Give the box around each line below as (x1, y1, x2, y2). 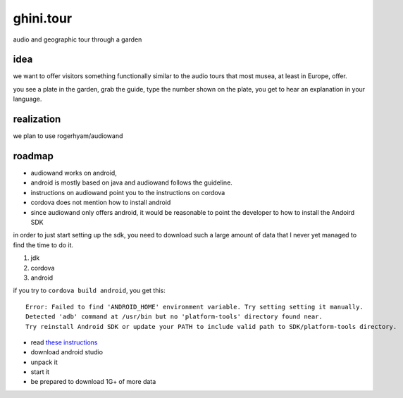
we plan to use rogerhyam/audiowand (13, 132, 123, 140)
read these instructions (30, 338, 98, 347)
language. (13, 95, 42, 104)
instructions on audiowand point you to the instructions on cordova (30, 188, 225, 197)
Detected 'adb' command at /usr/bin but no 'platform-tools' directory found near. (25, 313, 323, 321)
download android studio (30, 348, 104, 356)
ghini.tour (13, 11, 73, 26)
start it (30, 368, 49, 376)
